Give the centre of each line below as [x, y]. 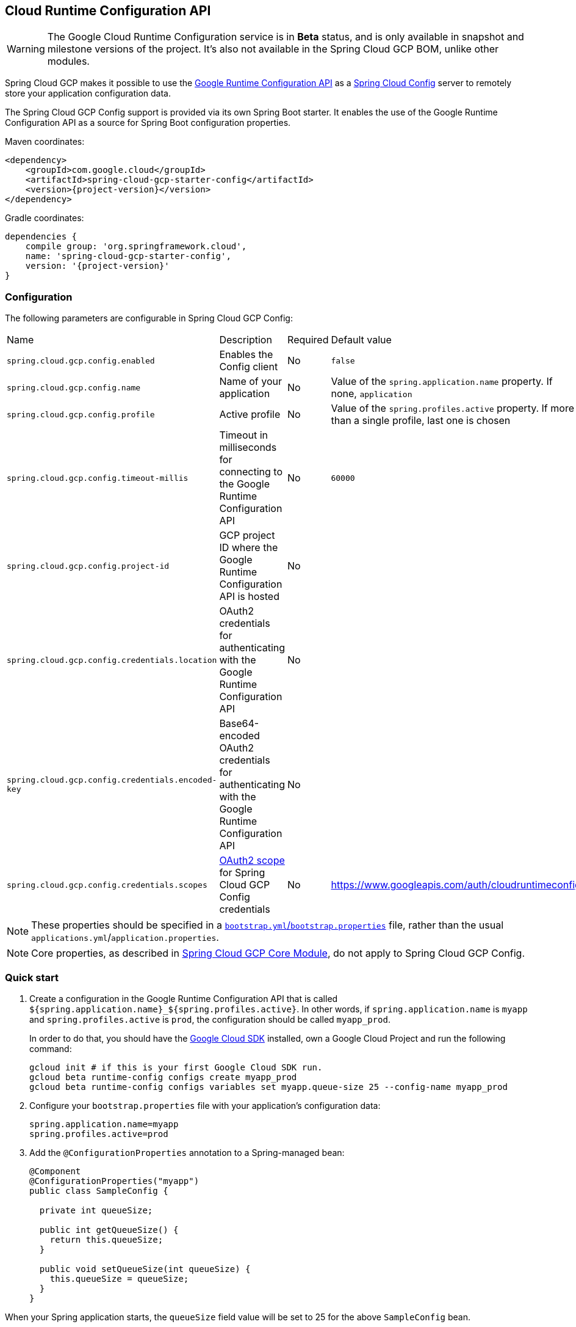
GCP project [247, 536]
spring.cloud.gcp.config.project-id [88, 566]
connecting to [251, 472]
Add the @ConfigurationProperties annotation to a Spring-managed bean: [187, 1152]
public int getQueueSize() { [109, 1230]
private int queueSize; [96, 1210]
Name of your [251, 382]
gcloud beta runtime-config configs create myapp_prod [163, 1077]
